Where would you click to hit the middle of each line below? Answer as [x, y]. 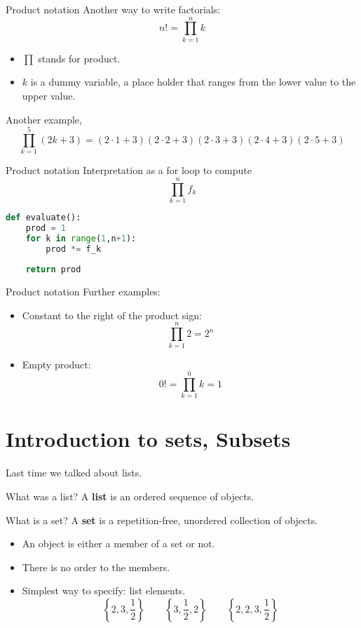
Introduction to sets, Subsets [148, 439]
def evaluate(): [43, 217]
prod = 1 [46, 228]
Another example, [44, 119]
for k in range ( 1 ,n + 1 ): [81, 238]
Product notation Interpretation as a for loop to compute [129, 170]
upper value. [49, 95]
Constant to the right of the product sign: [112, 315]
